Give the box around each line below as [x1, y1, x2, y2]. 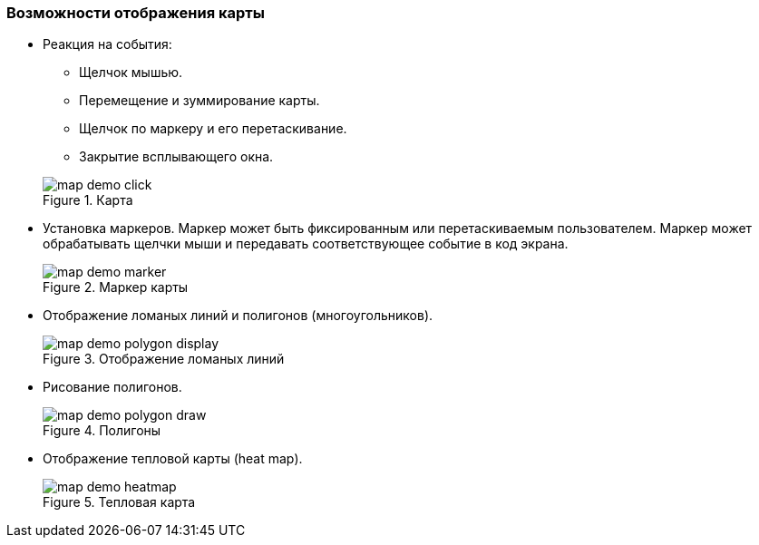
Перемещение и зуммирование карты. [79, 92, 320, 109]
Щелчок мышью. [79, 64, 183, 81]
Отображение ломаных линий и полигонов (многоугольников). [43, 307, 433, 324]
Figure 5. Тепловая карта [43, 494, 196, 511]
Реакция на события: [43, 36, 172, 53]
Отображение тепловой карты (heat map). [43, 451, 303, 467]
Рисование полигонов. [43, 379, 182, 395]
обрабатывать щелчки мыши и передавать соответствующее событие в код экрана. [43, 236, 569, 252]
